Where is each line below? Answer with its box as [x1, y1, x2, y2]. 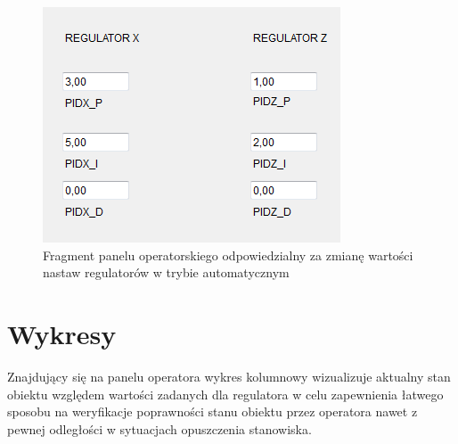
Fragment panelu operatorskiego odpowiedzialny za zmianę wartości [43, 245, 413, 264]
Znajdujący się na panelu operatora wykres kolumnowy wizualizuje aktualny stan [7, 366, 451, 385]
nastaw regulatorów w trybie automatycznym [43, 263, 290, 282]
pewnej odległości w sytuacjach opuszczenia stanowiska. [7, 419, 312, 438]
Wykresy [7, 315, 117, 351]
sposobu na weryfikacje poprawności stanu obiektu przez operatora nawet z [7, 402, 418, 421]
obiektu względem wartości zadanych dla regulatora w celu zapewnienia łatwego [7, 384, 444, 403]
